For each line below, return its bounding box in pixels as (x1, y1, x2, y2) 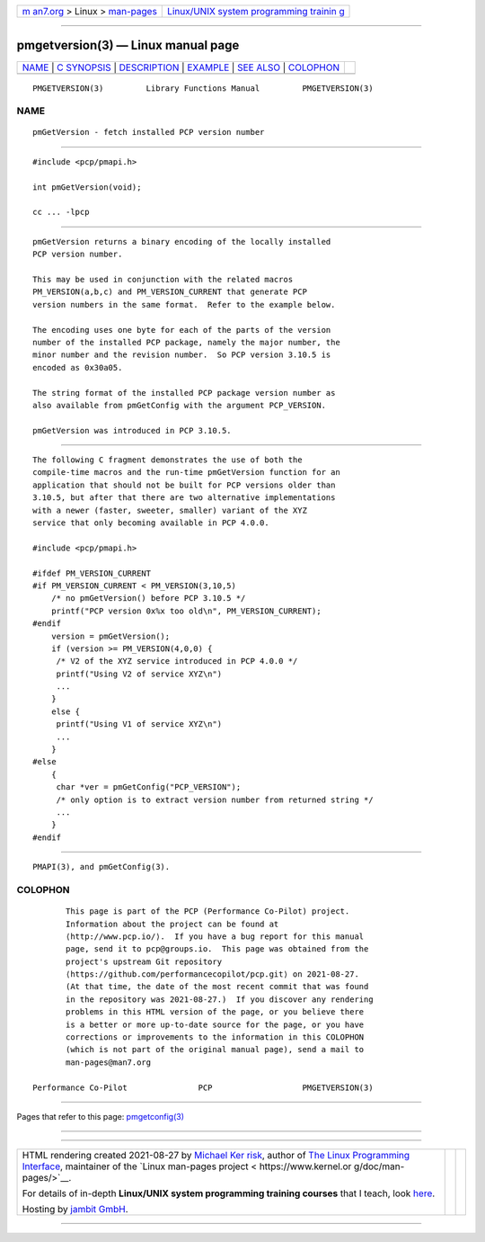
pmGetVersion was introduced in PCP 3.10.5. (32, 425, 233, 435)
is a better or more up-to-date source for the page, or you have (66, 1019, 365, 1030)
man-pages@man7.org (66, 1057, 152, 1068)
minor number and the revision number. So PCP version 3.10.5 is (32, 350, 331, 360)
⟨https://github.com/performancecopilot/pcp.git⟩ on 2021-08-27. (66, 969, 359, 979)
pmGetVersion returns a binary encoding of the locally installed (32, 237, 331, 246)
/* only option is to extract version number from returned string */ (56, 794, 374, 805)
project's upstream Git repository (66, 956, 223, 967)
